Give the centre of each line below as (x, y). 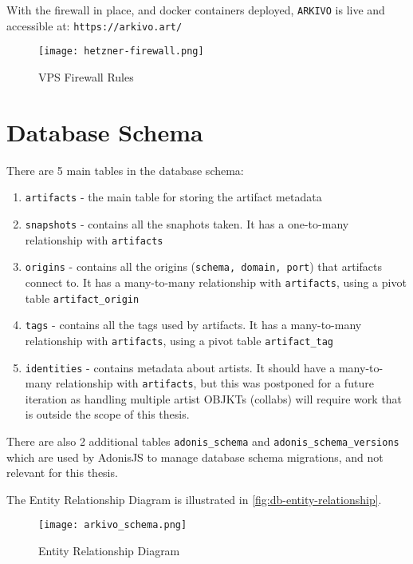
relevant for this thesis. (62, 473)
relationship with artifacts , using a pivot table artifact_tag (179, 340)
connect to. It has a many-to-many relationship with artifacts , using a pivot (216, 282)
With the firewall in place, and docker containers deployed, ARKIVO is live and (196, 10)
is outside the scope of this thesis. (107, 414)
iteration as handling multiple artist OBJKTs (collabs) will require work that (214, 398)
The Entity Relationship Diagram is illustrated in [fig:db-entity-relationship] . (194, 499)
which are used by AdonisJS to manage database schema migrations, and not (195, 457)
